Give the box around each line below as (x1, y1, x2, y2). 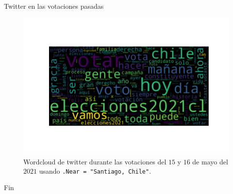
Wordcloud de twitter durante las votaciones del (23, 156, 166, 166)
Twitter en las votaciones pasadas (4, 1, 104, 11)
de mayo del (192, 156, 228, 166)
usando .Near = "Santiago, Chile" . (39, 166, 151, 176)
